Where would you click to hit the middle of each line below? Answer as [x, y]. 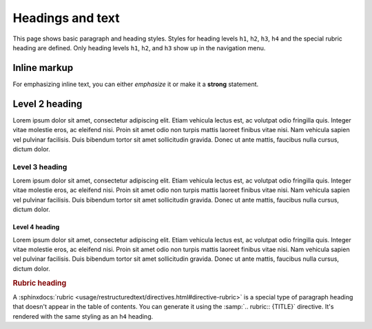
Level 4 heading [36, 227]
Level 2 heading [48, 104]
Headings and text [66, 18]
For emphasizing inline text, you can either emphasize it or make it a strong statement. [136, 84]
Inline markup [43, 68]
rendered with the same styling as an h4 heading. [83, 316]
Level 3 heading [40, 167]
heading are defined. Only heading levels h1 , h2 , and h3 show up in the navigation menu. [139, 47]
